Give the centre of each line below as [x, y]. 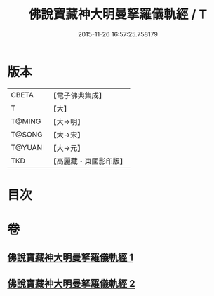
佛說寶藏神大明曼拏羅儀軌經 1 [71, 258]
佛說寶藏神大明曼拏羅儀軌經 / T [118, 14]
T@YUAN [27, 147]
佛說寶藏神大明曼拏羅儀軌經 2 [71, 284]
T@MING [26, 121]
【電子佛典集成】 [78, 95]
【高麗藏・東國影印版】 [88, 161]
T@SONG [27, 134]
